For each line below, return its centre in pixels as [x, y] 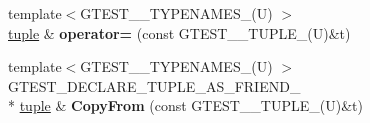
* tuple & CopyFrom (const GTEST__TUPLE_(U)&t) [185, 105]
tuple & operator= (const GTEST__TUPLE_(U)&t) [179, 32]
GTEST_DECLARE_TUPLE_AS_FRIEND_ [154, 85]
